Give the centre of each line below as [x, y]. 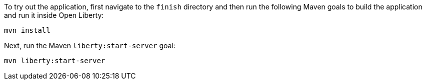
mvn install [27, 30]
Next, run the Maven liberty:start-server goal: [90, 45]
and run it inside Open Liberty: [54, 15]
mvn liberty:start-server [55, 61]
